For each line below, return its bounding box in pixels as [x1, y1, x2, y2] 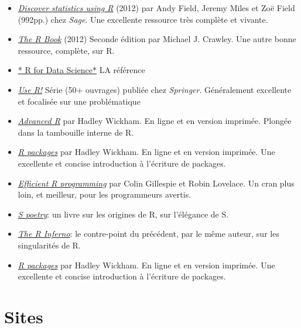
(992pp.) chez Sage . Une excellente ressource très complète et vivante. [18, 13, 268, 25]
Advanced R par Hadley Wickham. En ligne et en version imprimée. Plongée [18, 115, 292, 127]
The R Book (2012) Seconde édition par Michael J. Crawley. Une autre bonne [18, 33, 296, 45]
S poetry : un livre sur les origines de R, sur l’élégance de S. [18, 208, 229, 220]
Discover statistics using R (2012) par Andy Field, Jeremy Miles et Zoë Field [18, 2, 295, 13]
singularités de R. [18, 239, 81, 251]
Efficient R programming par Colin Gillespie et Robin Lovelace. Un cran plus [18, 177, 295, 189]
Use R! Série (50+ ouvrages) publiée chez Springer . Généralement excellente [18, 83, 292, 95]
